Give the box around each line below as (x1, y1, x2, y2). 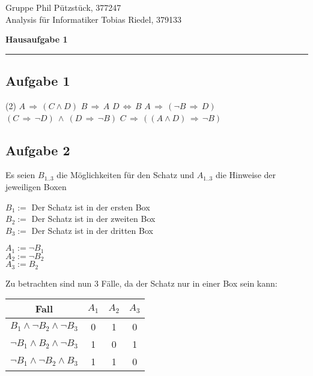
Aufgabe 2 (5, 140, 70, 159)
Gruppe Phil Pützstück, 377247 (5, 1, 121, 13)
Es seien (5, 169, 35, 181)
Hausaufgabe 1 (5, 33, 68, 46)
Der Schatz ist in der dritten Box (31, 224, 153, 236)
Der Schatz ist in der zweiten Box (31, 212, 156, 225)
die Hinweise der (215, 169, 276, 181)
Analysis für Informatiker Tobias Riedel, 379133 (5, 13, 182, 25)
